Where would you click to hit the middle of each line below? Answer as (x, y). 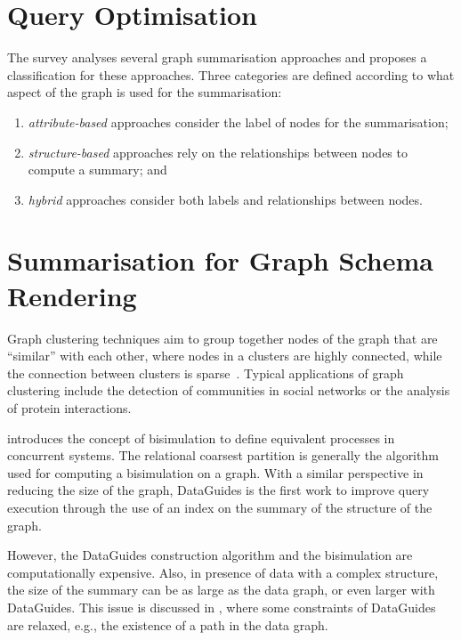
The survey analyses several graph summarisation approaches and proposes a (217, 57)
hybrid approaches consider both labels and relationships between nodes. (225, 199)
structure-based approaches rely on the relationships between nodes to (218, 152)
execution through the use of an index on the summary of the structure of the (220, 507)
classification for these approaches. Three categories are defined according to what (231, 74)
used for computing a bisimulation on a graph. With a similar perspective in (215, 472)
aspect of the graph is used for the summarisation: (145, 92)
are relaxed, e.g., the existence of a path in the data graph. (168, 624)
